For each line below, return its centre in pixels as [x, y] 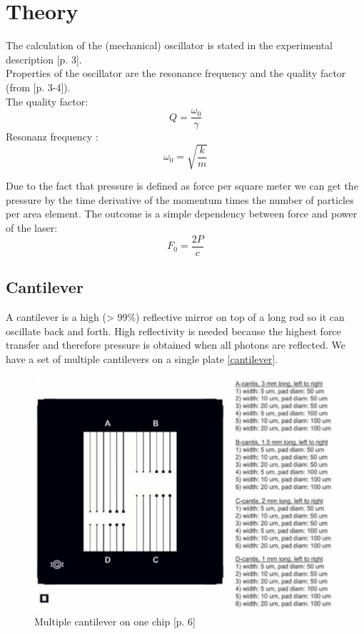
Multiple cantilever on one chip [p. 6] [115, 622]
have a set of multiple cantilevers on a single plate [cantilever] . [142, 358]
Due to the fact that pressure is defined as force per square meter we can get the [182, 186]
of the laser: [32, 228]
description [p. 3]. [44, 59]
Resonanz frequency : [52, 137]
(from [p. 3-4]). [38, 87]
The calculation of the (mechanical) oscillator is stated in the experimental [170, 45]
